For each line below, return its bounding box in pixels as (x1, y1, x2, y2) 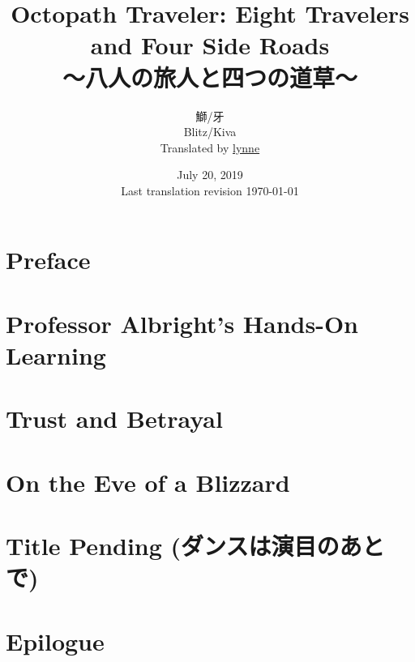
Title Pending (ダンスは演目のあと (6, 529, 385, 562)
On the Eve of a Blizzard (6, 465, 290, 498)
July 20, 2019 (177, 166, 243, 183)
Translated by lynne (160, 139, 260, 156)
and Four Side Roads (90, 28, 330, 62)
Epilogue (6, 624, 105, 657)
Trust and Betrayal (6, 402, 223, 435)
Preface (6, 243, 91, 276)
